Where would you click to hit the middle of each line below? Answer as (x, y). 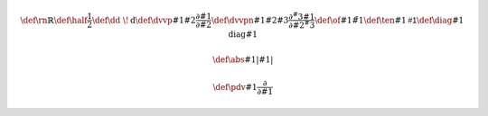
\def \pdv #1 (235, 87)
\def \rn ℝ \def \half (54, 20)
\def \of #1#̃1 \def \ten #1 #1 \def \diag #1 (389, 20)
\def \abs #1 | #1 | (243, 59)
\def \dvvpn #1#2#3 (250, 20)
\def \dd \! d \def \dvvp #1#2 (144, 20)
